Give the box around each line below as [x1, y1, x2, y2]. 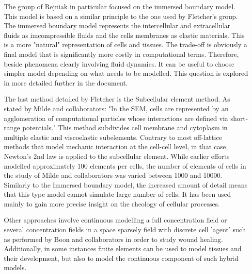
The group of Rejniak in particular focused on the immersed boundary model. [4, 1, 236, 11]
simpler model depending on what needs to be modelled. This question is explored [4, 68, 248, 78]
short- [230, 113, 248, 123]
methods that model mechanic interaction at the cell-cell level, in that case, [4, 141, 228, 152]
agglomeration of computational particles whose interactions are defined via [4, 113, 228, 123]
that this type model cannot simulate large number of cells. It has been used [4, 189, 231, 199]
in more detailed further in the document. [4, 77, 128, 87]
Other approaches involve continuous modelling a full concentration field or [4, 215, 227, 225]
